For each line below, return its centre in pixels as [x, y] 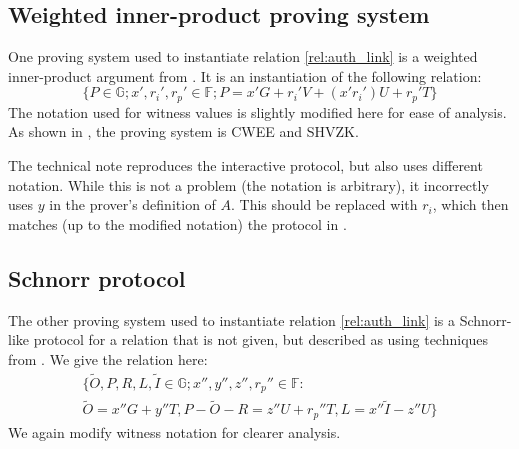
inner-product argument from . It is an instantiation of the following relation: [245, 75]
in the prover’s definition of [132, 204]
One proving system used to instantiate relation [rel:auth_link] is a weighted [243, 56]
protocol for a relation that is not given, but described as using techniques [261, 339]
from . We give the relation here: [108, 358]
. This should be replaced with [324, 204]
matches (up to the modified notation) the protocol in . [177, 223]
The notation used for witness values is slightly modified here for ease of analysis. [257, 111]
